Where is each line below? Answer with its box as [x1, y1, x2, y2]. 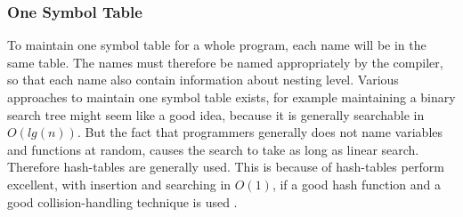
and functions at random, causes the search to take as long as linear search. [7, 140, 419, 158]
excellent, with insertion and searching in [7, 174, 231, 193]
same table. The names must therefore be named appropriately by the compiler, [7, 52, 443, 71]
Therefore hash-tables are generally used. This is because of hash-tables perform [7, 157, 444, 176]
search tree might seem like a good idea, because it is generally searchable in [7, 105, 425, 124]
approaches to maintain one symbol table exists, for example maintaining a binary [7, 88, 456, 106]
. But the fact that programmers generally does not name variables [77, 123, 443, 141]
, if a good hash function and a [272, 174, 442, 193]
